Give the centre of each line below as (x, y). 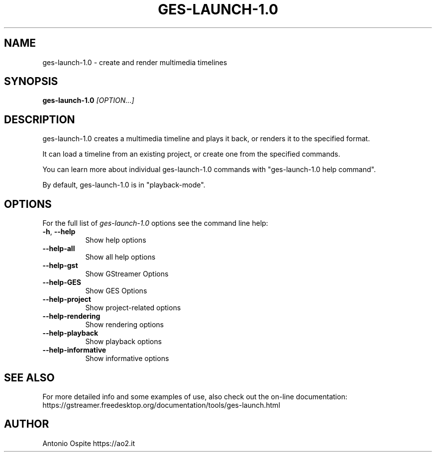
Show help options (116, 240)
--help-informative (74, 350)
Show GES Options (116, 291)
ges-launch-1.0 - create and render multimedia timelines (135, 62)
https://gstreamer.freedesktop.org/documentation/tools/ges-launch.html (161, 405)
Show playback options (123, 342)
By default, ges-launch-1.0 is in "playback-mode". (124, 185)
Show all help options (120, 257)
